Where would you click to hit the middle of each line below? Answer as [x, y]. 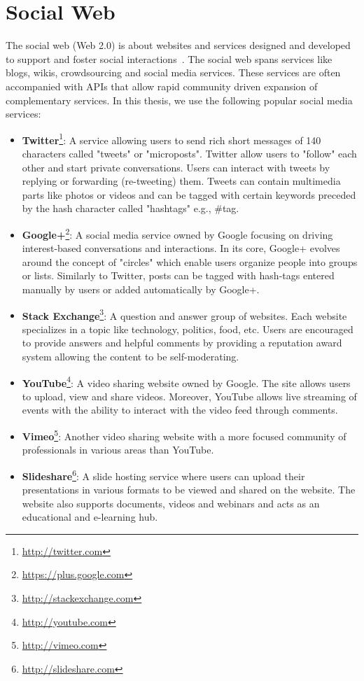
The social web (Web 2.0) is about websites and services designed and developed [178, 45]
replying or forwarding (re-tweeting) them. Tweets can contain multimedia [181, 181]
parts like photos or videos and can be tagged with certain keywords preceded [189, 194]
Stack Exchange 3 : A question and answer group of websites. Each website [184, 314]
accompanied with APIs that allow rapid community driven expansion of [162, 86]
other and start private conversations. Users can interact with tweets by [176, 167]
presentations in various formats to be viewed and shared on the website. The [189, 490]
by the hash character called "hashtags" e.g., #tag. [131, 208]
